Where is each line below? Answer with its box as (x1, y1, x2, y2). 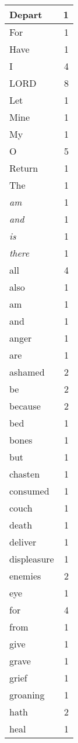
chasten (9, 467, 40, 480)
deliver (9, 535, 37, 548)
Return (9, 161, 38, 175)
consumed (9, 484, 49, 497)
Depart (9, 8, 42, 21)
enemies (9, 569, 41, 582)
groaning (9, 688, 45, 701)
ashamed (9, 365, 45, 379)
